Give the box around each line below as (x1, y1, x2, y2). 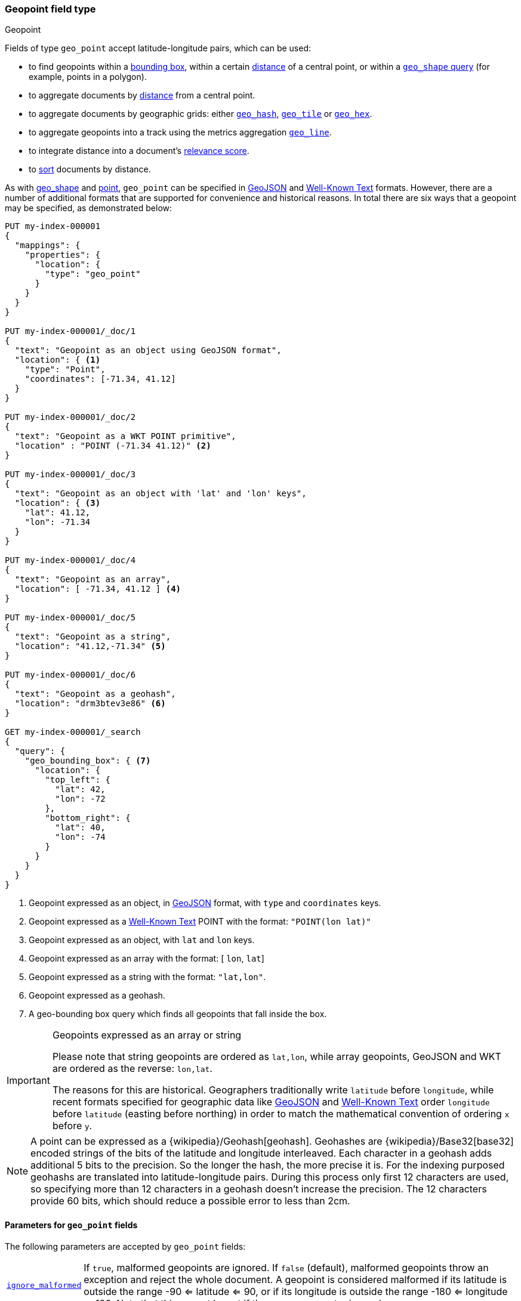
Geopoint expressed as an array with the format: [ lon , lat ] (29, 953, 264, 964)
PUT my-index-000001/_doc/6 (5, 670, 136, 680)
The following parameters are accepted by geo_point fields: (5, 1241, 246, 1251)
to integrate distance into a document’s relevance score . (29, 146, 249, 156)
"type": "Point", (24, 364, 106, 375)
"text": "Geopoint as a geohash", (14, 689, 176, 699)
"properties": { (24, 250, 101, 260)
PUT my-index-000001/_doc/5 (5, 613, 136, 623)
